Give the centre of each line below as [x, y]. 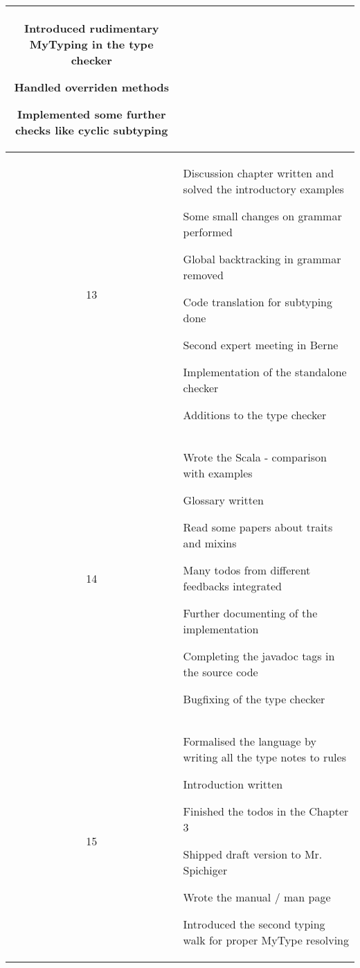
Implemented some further [91, 114]
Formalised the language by [250, 741]
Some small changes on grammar [262, 216]
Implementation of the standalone [265, 372]
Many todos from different [247, 570]
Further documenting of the [250, 613]
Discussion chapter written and [259, 173]
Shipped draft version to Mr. [253, 854]
